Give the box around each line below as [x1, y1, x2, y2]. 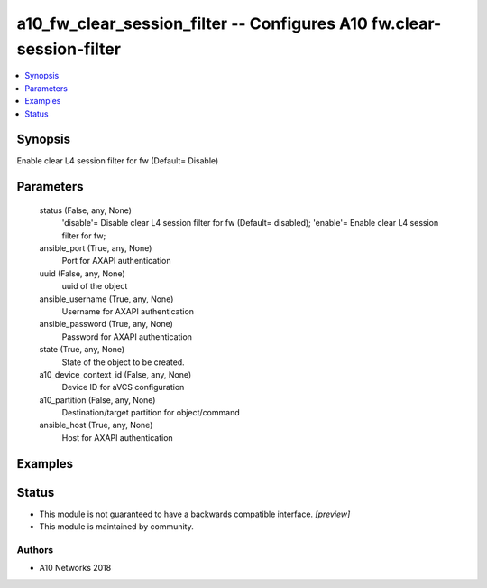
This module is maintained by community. [39, 521, 194, 532]
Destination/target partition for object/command [61, 407, 240, 418]
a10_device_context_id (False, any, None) [39, 369, 192, 379]
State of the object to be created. [61, 357, 185, 368]
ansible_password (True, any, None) [39, 319, 173, 330]
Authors [16, 543, 54, 555]
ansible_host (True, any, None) [39, 420, 153, 431]
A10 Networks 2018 [39, 563, 112, 574]
